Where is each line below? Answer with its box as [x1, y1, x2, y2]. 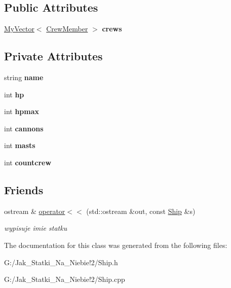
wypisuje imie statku [4, 223, 67, 233]
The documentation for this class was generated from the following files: [4, 239, 227, 250]
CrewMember [46, 23, 88, 34]
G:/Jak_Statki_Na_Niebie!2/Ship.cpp [4, 274, 125, 284]
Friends [4, 182, 44, 197]
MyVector [4, 23, 34, 34]
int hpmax [4, 106, 40, 117]
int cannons [4, 123, 44, 133]
